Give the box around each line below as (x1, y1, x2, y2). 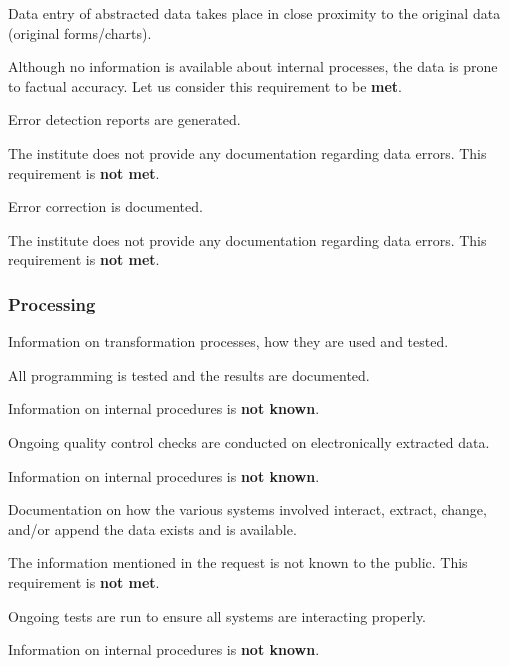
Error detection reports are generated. (8, 109, 241, 130)
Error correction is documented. (8, 196, 203, 217)
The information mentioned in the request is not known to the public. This (8, 552, 468, 573)
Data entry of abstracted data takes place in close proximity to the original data (8, 3, 501, 23)
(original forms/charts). (8, 22, 152, 43)
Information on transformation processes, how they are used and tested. (8, 331, 449, 352)
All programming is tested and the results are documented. (8, 364, 370, 385)
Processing (8, 291, 96, 316)
